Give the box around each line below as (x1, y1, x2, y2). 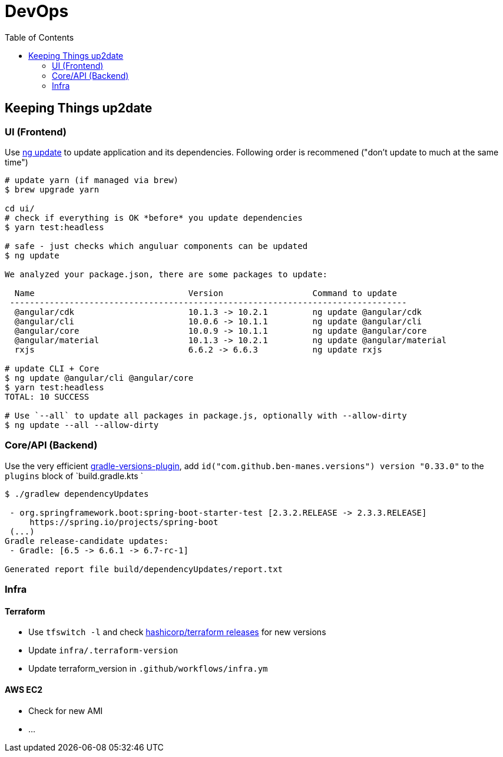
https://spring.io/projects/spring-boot (29, 517, 219, 527)
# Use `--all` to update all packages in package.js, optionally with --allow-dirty (5, 410, 407, 420)
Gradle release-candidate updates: (5, 536, 169, 546)
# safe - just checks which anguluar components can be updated (5, 241, 308, 251)
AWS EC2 (5, 684, 43, 695)
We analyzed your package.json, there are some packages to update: (5, 269, 327, 279)
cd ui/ (5, 203, 35, 213)
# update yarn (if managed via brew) (5, 175, 179, 185)
